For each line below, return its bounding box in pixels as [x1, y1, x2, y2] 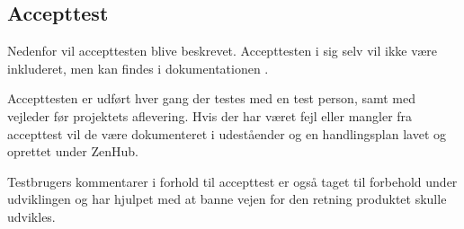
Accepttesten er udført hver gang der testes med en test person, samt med [7, 89, 416, 108]
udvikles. [7, 207, 56, 225]
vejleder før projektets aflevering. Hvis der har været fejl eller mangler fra [7, 106, 413, 125]
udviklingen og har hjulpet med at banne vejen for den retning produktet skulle [7, 189, 447, 208]
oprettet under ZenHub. [7, 142, 138, 161]
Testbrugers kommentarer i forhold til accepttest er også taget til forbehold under [7, 172, 458, 190]
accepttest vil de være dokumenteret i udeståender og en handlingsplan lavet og [7, 124, 446, 143]
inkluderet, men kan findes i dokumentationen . [7, 58, 269, 77]
